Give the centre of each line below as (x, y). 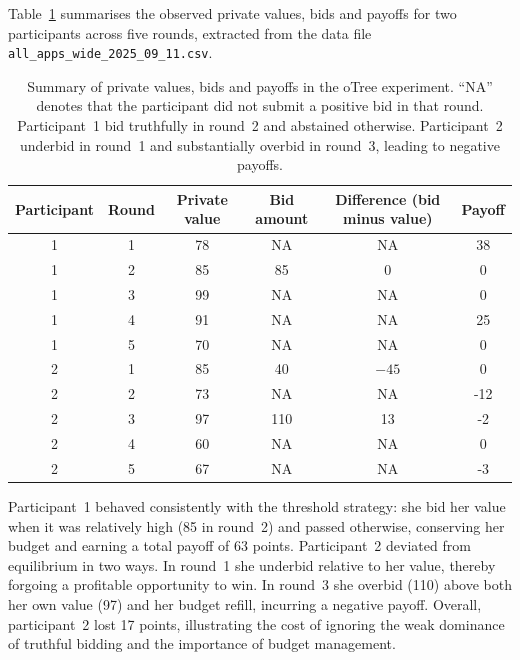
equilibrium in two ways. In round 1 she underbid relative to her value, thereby (252, 564)
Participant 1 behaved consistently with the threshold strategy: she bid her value (257, 505)
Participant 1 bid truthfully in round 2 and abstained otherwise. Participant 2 (260, 125)
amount (282, 218)
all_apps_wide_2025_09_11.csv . (110, 52)
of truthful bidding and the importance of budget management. (202, 643)
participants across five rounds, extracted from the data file (190, 32)
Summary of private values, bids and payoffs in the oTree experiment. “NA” (260, 85)
